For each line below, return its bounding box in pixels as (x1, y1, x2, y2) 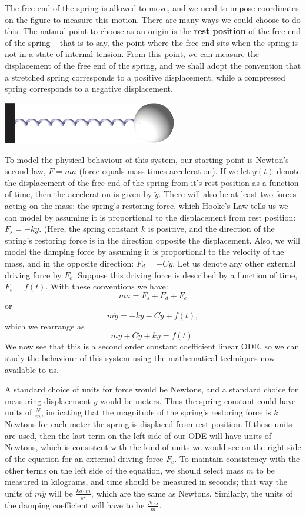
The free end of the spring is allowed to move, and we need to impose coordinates (5, 2, 299, 14)
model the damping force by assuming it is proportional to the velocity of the (5, 245, 284, 258)
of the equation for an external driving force (5, 452, 164, 465)
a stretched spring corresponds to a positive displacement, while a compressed (5, 71, 285, 83)
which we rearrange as (5, 319, 85, 332)
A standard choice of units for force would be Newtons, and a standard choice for (5, 383, 298, 395)
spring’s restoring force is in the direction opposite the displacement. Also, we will (5, 234, 300, 246)
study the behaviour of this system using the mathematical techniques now (5, 352, 275, 364)
